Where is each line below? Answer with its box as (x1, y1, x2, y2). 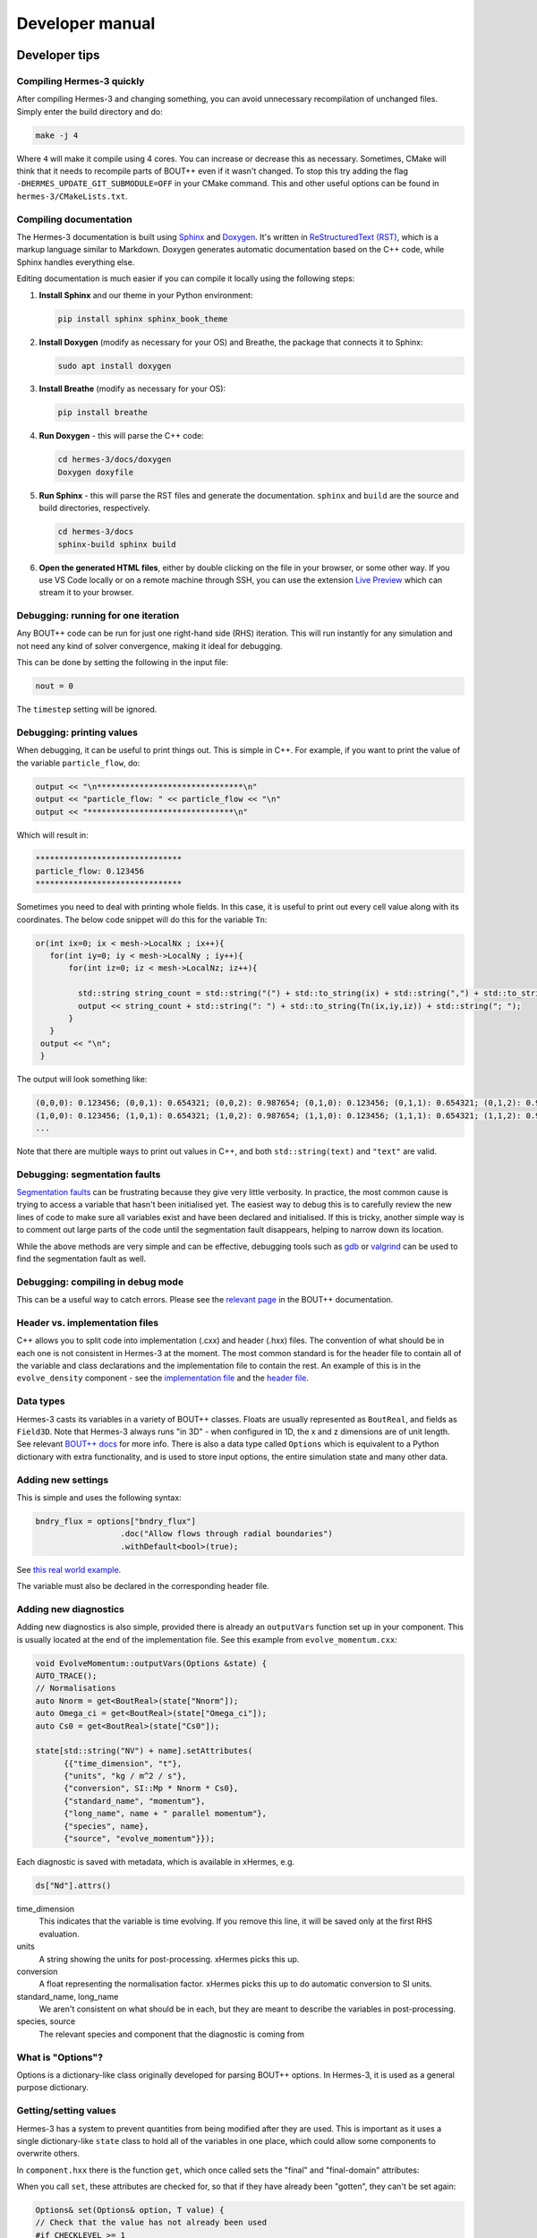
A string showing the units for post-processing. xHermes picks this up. (38, 1953, 300, 1964)
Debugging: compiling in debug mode (16, 1276, 183, 1288)
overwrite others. (16, 2148, 81, 2159)
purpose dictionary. (16, 2082, 89, 2093)
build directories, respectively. (38, 502, 151, 514)
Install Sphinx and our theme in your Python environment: (38, 289, 253, 300)
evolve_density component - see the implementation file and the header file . (16, 1372, 309, 1383)
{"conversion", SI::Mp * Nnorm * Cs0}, (64, 1783, 239, 1794)
